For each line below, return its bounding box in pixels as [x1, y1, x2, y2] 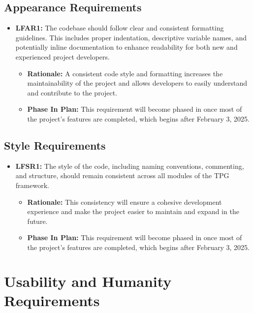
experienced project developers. [15, 51, 110, 62]
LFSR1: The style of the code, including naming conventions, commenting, [15, 160, 244, 171]
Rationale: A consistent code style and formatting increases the [27, 68, 223, 78]
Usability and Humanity [4, 271, 172, 291]
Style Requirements [4, 137, 106, 153]
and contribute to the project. [27, 87, 118, 97]
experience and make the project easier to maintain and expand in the [27, 206, 239, 217]
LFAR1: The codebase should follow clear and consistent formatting [15, 23, 224, 33]
